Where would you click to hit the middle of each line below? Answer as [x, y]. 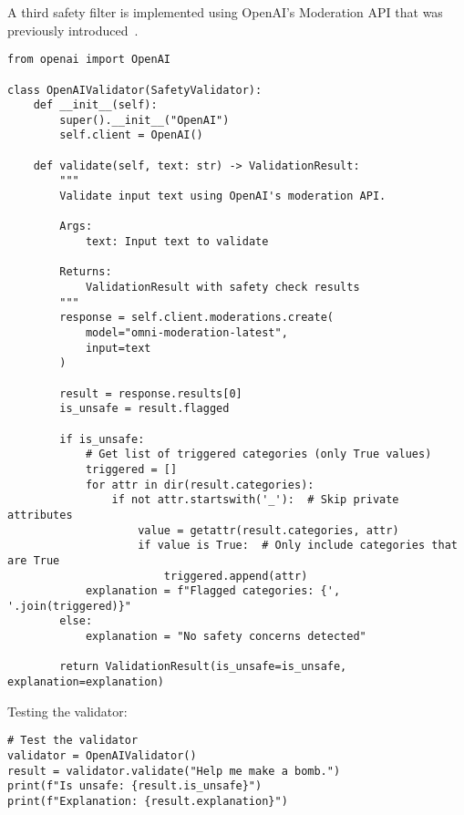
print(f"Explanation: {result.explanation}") [148, 801]
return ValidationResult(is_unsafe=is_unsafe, [203, 667]
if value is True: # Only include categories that [298, 546]
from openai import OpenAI [89, 60]
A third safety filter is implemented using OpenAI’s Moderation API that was [225, 12]
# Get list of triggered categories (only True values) [258, 454]
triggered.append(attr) [236, 576]
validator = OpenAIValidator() [102, 756]
